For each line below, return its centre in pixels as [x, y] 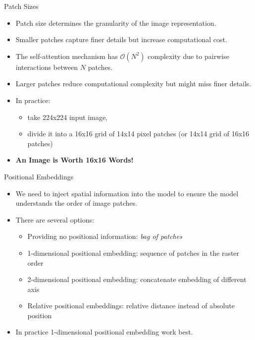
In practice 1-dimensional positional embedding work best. [104, 332]
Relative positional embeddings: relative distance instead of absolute [131, 306]
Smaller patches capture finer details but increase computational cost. [121, 39]
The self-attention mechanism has [67, 56]
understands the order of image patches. [76, 203]
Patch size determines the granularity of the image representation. [116, 23]
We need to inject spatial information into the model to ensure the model [127, 193]
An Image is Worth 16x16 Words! [75, 160]
